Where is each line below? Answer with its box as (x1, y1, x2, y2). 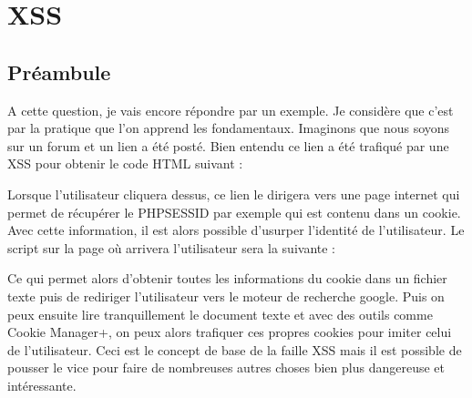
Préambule (7, 57, 111, 86)
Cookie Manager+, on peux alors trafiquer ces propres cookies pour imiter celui (7, 322, 452, 342)
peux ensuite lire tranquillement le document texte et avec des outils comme (7, 304, 433, 323)
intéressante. (7, 375, 77, 394)
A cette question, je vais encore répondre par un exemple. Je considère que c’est (7, 100, 454, 119)
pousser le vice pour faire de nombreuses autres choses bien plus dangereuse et (7, 358, 445, 377)
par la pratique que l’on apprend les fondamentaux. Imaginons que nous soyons (7, 118, 450, 138)
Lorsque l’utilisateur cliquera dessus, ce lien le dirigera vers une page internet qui (7, 184, 460, 203)
